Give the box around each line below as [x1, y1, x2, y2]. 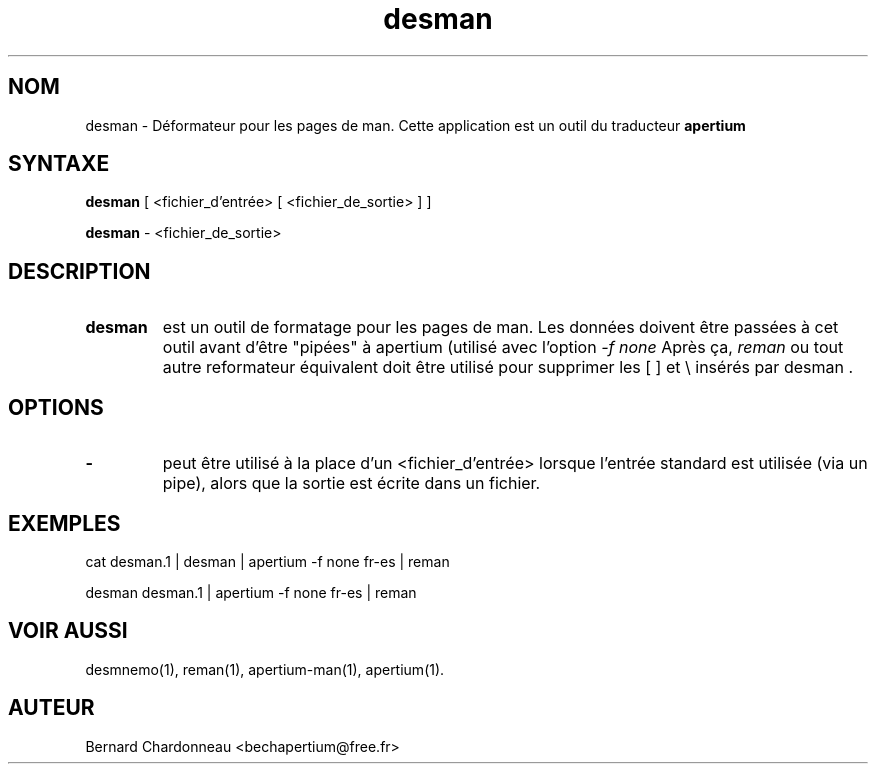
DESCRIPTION [8, 258, 151, 284]
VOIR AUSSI [8, 618, 128, 644]
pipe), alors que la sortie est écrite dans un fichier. [162, 473, 541, 494]
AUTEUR [8, 695, 95, 721]
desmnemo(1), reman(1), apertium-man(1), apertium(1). [85, 660, 445, 678]
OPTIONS [8, 394, 104, 420]
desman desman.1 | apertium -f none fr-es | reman [85, 583, 417, 601]
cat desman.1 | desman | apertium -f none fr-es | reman [85, 552, 450, 570]
